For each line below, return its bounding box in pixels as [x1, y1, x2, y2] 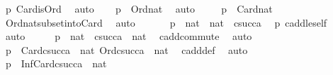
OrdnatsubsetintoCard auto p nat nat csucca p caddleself [5, 15, 327, 29]
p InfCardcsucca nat [5, 56, 107, 71]
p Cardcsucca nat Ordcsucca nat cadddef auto [5, 42, 248, 57]
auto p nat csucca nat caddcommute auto [5, 29, 252, 43]
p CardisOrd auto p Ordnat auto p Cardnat [5, 1, 273, 15]
